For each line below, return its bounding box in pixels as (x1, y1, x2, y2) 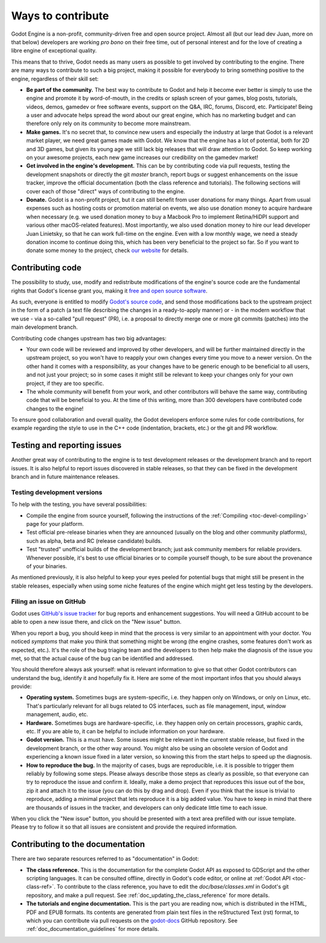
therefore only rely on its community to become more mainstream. (26, 120, 191, 127)
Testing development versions (11, 488, 103, 496)
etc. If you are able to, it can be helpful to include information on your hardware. (26, 728, 225, 735)
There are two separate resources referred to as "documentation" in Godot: (11, 855, 199, 863)
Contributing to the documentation (11, 839, 145, 849)
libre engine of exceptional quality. (11, 47, 97, 54)
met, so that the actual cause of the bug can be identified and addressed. (11, 655, 194, 662)
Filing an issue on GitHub (11, 597, 86, 606)
